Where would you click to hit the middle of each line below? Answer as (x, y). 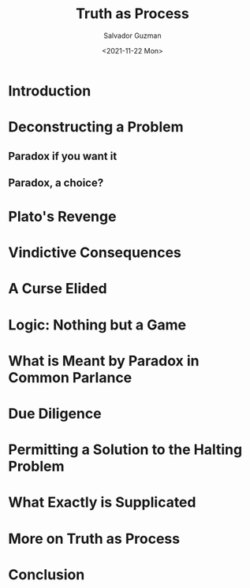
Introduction (50, 91)
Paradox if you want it (63, 156)
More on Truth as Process (94, 539)
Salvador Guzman (132, 35)
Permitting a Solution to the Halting (125, 450)
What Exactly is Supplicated (102, 502)
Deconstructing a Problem (96, 127)
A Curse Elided (58, 289)
